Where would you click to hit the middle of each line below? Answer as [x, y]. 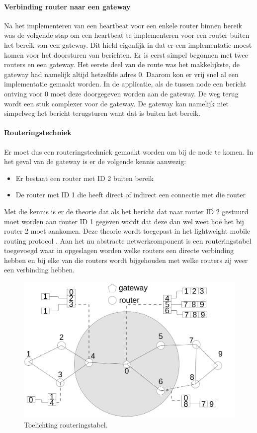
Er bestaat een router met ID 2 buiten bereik [85, 178]
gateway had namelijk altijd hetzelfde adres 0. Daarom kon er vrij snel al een [121, 74]
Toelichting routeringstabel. [66, 425]
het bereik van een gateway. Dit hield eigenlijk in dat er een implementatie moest [128, 44]
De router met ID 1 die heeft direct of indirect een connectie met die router [130, 195]
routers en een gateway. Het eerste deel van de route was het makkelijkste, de [122, 64]
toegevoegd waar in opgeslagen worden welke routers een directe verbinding [119, 250]
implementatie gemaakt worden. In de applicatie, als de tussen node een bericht [125, 84]
